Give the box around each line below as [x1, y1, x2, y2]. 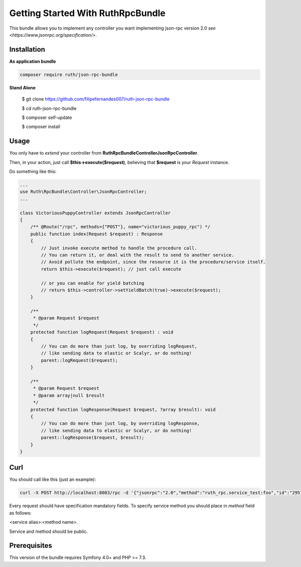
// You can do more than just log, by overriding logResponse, [41, 420, 200, 427]
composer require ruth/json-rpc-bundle [20, 72, 118, 77]
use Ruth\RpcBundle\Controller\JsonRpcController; [20, 189, 147, 195]
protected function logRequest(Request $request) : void [30, 329, 174, 335]
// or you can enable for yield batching [41, 280, 144, 286]
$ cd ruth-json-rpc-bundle [22, 105, 77, 111]
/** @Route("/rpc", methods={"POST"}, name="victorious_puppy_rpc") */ [30, 224, 211, 230]
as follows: [9, 510, 32, 516]
